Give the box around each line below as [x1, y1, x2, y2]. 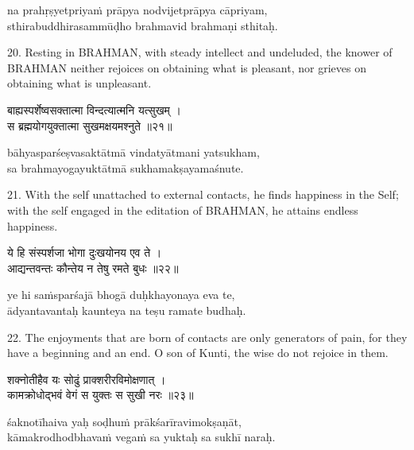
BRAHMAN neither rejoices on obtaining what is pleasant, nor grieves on [7, 59, 366, 76]
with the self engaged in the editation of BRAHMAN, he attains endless [7, 201, 358, 218]
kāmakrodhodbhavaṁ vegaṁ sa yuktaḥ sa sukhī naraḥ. [7, 429, 276, 445]
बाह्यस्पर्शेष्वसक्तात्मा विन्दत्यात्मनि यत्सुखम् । [7, 101, 181, 118]
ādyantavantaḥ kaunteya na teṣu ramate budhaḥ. [7, 301, 246, 318]
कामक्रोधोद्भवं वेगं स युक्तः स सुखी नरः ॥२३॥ [7, 386, 194, 403]
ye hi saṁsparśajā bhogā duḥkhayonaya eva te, [7, 286, 235, 303]
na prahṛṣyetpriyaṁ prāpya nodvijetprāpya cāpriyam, [7, 2, 268, 17]
